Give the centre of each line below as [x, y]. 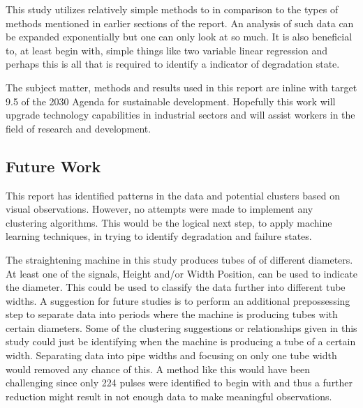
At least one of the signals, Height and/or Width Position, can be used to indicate [181, 273]
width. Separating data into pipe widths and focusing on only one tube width [171, 355]
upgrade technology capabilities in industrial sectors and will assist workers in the [180, 115]
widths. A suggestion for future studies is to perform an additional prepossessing [178, 300]
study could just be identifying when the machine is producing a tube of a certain [181, 341]
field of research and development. [79, 128]
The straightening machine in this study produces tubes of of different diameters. [179, 259]
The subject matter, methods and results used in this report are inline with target [181, 87]
